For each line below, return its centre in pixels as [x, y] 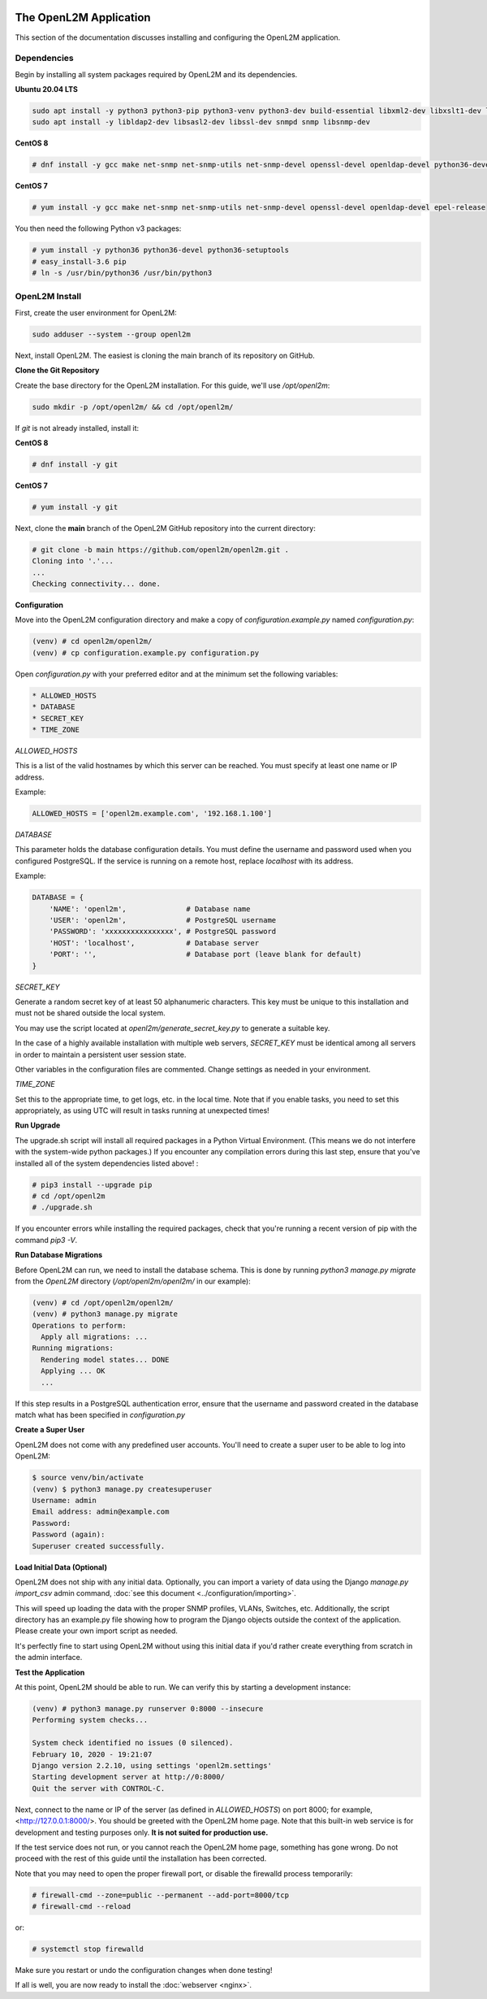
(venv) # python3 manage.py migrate [105, 1314]
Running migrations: [73, 1348]
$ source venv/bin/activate [88, 1478]
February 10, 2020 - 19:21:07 [92, 1754]
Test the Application [50, 1672]
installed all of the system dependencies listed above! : [107, 1163]
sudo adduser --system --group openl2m [111, 334]
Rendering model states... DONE [105, 1359]
